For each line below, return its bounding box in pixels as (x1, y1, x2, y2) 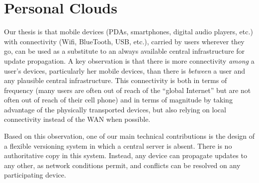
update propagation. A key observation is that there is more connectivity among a (4, 55, 255, 66)
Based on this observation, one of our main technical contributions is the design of (4, 131, 255, 141)
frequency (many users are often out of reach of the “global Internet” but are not (4, 85, 251, 95)
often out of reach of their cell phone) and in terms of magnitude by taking (4, 94, 233, 105)
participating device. (4, 170, 66, 180)
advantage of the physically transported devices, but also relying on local (4, 104, 226, 114)
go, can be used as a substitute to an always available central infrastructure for (4, 46, 245, 56)
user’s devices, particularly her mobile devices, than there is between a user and (4, 65, 246, 76)
